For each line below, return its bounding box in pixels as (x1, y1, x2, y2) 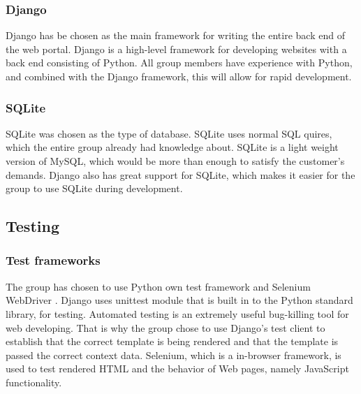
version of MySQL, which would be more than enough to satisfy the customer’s (6, 154, 345, 168)
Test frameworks (6, 251, 101, 269)
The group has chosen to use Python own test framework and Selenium (6, 279, 311, 293)
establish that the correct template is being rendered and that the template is (6, 334, 339, 349)
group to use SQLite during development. (6, 181, 183, 196)
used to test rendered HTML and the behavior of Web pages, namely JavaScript (6, 361, 349, 376)
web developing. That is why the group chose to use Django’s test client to (6, 320, 325, 335)
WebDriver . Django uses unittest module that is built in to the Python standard (6, 293, 353, 307)
